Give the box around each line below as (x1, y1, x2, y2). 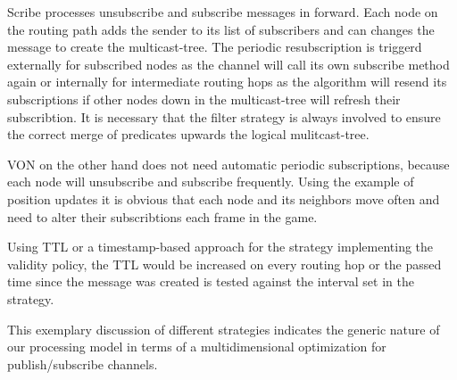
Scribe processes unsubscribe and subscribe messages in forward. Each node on (7, 3, 438, 21)
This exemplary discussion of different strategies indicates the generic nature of (7, 319, 440, 338)
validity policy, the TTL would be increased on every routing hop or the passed (7, 254, 442, 273)
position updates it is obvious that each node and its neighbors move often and (7, 189, 440, 208)
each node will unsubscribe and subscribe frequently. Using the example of (7, 172, 414, 191)
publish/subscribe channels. (7, 354, 158, 373)
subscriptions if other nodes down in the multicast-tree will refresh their (7, 89, 401, 108)
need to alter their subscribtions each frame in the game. (7, 207, 318, 226)
